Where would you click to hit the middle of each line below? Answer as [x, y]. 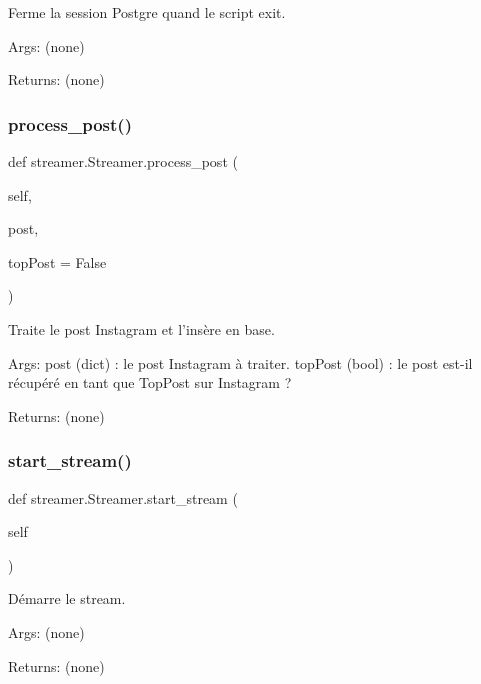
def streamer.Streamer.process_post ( [123, 161]
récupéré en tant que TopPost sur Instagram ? [150, 382]
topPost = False [57, 261]
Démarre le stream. [67, 598]
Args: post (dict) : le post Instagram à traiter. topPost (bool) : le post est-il [240, 362]
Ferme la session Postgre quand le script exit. [147, 12]
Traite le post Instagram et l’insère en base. [141, 328]
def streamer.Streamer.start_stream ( [123, 497]
